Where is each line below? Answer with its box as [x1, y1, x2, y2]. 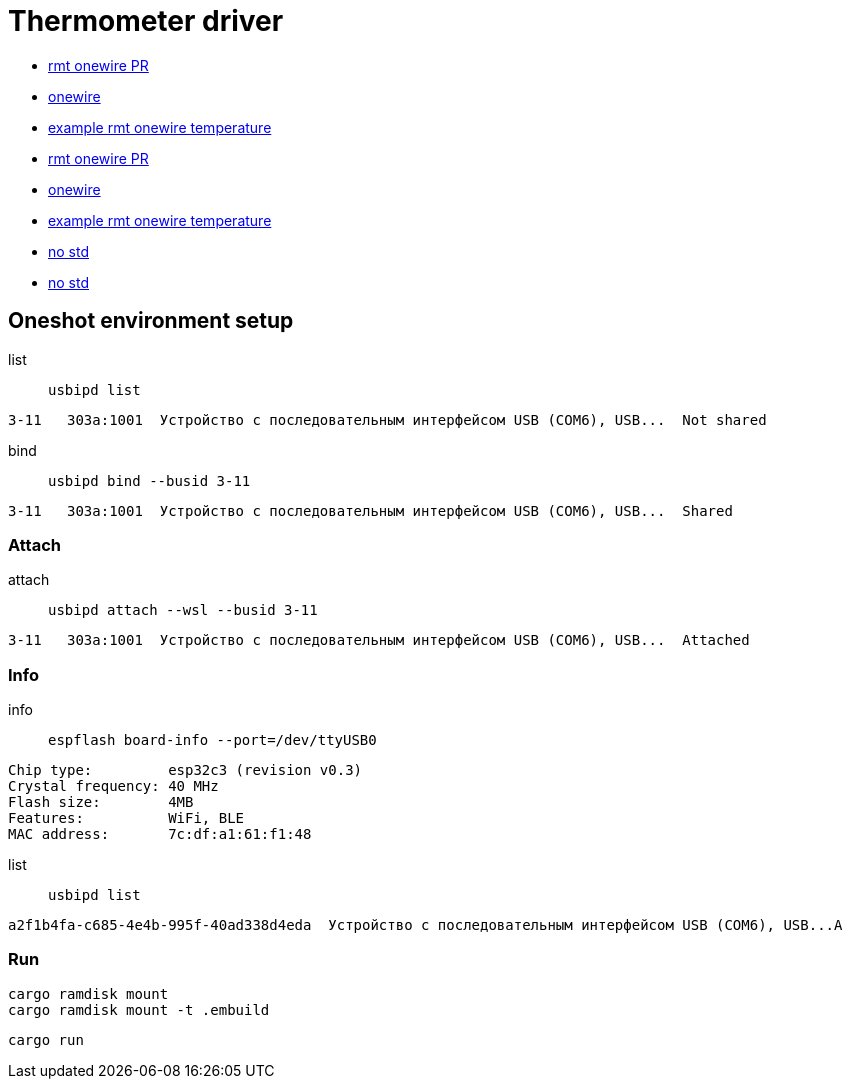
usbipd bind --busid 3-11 [48, 472, 251, 489]
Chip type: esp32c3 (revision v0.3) [8, 762, 363, 779]
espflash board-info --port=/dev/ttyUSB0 [48, 732, 377, 749]
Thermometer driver [8, 4, 284, 38]
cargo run [8, 1031, 84, 1048]
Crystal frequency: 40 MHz [8, 778, 219, 795]
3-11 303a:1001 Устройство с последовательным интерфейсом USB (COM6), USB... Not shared [8, 411, 767, 428]
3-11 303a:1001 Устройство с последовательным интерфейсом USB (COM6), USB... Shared [8, 502, 733, 519]
